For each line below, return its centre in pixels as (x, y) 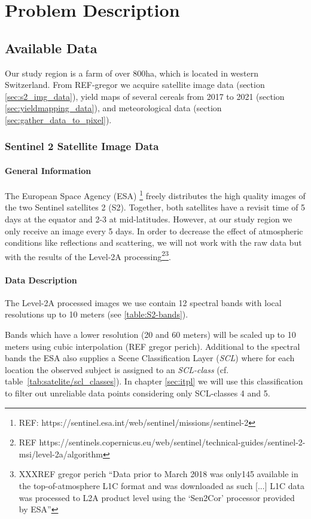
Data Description (41, 280)
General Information (48, 170)
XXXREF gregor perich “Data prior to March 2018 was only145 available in (158, 474)
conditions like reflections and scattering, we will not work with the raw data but (153, 242)
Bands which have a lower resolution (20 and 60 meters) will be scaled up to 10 (150, 335)
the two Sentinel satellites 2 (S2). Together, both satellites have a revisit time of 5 (155, 207)
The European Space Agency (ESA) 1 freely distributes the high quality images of (155, 195)
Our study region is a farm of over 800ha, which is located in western (132, 73)
